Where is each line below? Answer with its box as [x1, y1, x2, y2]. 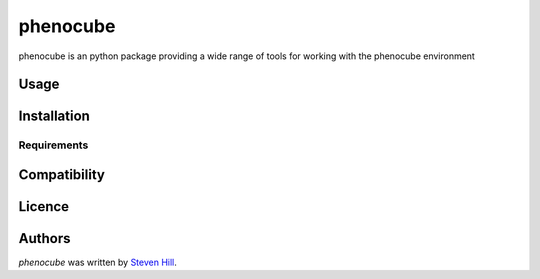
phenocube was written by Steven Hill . [18, 256, 177, 269]
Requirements [18, 138, 89, 152]
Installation [18, 108, 90, 125]
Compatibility [18, 166, 105, 183]
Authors [18, 230, 71, 247]
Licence [18, 198, 70, 215]
